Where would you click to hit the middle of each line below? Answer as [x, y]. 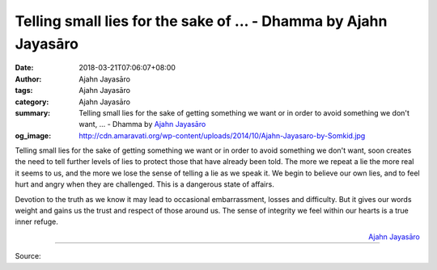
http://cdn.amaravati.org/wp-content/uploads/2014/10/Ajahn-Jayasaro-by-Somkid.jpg [222, 135]
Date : [24, 68]
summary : [33, 112]
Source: [28, 256]
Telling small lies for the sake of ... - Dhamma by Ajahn [201, 21]
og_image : [33, 135]
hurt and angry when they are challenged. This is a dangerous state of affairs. [144, 184]
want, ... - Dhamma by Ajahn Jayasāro [142, 124]
